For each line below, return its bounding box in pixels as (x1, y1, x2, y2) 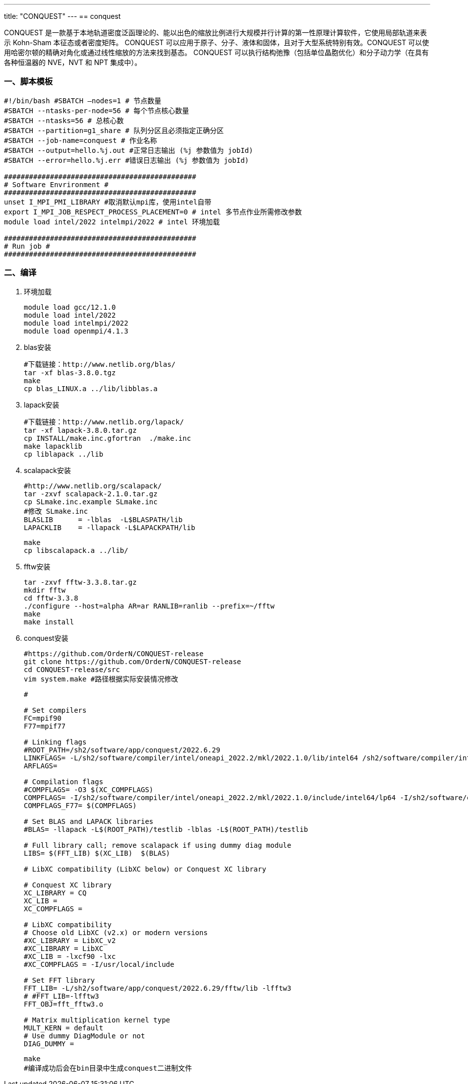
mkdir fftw (24, 586, 66, 594)
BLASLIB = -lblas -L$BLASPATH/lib (24, 515, 183, 524)
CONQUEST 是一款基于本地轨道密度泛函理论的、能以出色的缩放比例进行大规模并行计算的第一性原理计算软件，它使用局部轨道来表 (4, 28, 427, 37)
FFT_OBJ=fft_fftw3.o (24, 1000, 104, 1008)
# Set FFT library (24, 976, 95, 984)
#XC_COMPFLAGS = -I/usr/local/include (24, 960, 175, 968)
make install (24, 617, 74, 626)
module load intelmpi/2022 (24, 319, 128, 327)
